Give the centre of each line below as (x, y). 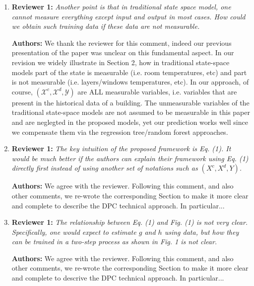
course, (22, 91)
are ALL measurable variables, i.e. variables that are (157, 91)
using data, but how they (202, 232)
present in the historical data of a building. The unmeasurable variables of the (130, 102)
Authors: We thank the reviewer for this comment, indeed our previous (122, 43)
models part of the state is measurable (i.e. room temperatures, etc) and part (129, 72)
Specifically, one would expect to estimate (74, 232)
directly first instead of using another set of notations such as (105, 168)
